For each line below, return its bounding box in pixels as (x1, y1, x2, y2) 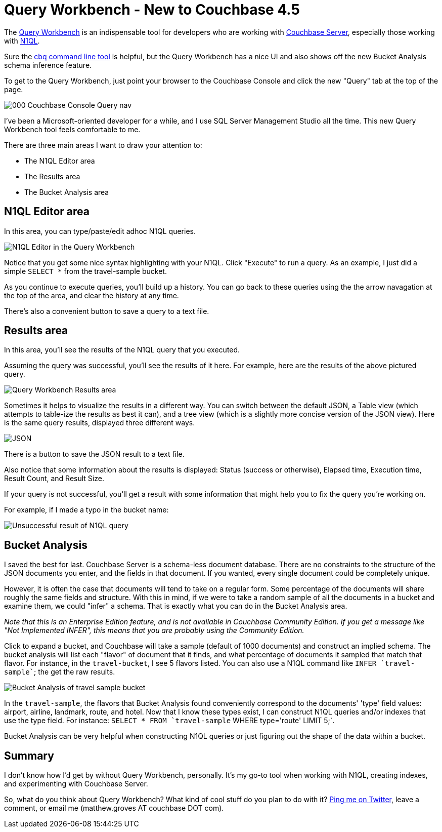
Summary (4, 749, 54, 762)
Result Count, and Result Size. (4, 474, 104, 483)
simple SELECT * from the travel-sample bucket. (4, 266, 167, 275)
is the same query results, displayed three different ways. (4, 418, 195, 427)
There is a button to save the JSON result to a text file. (4, 450, 185, 459)
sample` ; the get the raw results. (4, 667, 115, 677)
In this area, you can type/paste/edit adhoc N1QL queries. (4, 226, 196, 235)
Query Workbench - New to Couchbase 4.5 (4, 1, 300, 18)
